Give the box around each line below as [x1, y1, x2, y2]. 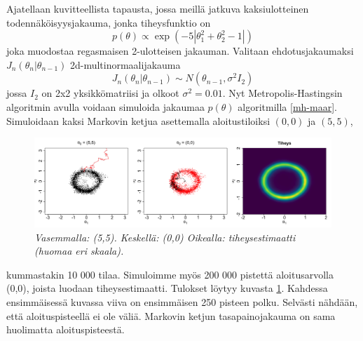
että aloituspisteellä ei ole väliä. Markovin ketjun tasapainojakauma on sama [6, 308, 336, 323]
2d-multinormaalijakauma [69, 57, 181, 72]
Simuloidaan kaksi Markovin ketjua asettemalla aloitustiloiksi [6, 113, 270, 128]
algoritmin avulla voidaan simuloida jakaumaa [6, 99, 205, 114]
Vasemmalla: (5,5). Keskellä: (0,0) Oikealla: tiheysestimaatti [34, 229, 296, 244]
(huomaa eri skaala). [34, 243, 124, 258]
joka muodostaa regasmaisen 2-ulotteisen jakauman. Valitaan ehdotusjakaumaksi [6, 44, 354, 58]
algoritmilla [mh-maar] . [238, 99, 337, 114]
